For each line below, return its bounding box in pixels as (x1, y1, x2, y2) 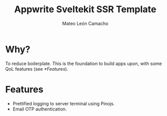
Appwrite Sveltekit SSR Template (14, 4, 156, 15)
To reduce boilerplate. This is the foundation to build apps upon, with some (5, 60, 162, 67)
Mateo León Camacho (62, 20, 109, 26)
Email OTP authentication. (12, 106, 67, 112)
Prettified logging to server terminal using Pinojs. (12, 100, 115, 106)
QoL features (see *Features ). (5, 66, 69, 72)
